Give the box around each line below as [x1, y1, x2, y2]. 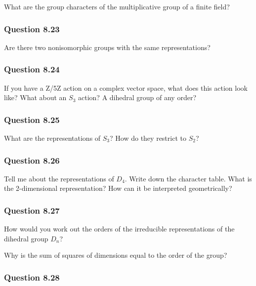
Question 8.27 [4, 204, 60, 216]
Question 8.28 [4, 271, 60, 283]
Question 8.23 [4, 22, 60, 35]
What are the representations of [4, 133, 101, 143]
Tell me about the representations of [4, 173, 114, 183]
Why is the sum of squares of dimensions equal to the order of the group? [4, 250, 227, 260]
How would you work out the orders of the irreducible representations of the [4, 224, 235, 234]
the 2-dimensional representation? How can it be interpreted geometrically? [4, 183, 232, 193]
